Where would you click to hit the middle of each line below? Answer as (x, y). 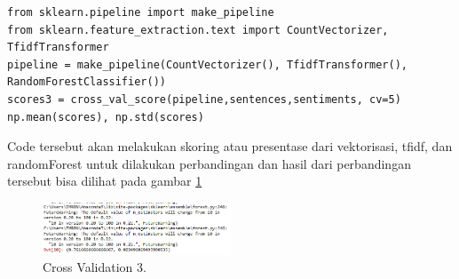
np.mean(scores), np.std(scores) (106, 117)
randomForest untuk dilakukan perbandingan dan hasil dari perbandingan (209, 163)
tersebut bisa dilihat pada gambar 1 (105, 181)
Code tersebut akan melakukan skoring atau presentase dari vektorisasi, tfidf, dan (230, 146)
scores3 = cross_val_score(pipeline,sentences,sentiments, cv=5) (204, 99)
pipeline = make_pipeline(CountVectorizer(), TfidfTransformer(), (208, 64)
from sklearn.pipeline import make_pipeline (141, 12)
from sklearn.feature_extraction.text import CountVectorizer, (198, 30)
